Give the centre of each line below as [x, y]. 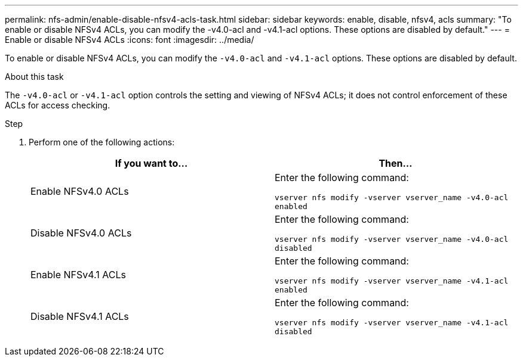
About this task [34, 77]
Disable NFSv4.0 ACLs [81, 233]
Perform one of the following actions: [102, 142]
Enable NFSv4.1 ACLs [79, 275]
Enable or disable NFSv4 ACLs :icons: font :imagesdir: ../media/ [130, 40]
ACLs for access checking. [58, 105]
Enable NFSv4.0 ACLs [80, 191]
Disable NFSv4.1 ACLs [80, 316]
